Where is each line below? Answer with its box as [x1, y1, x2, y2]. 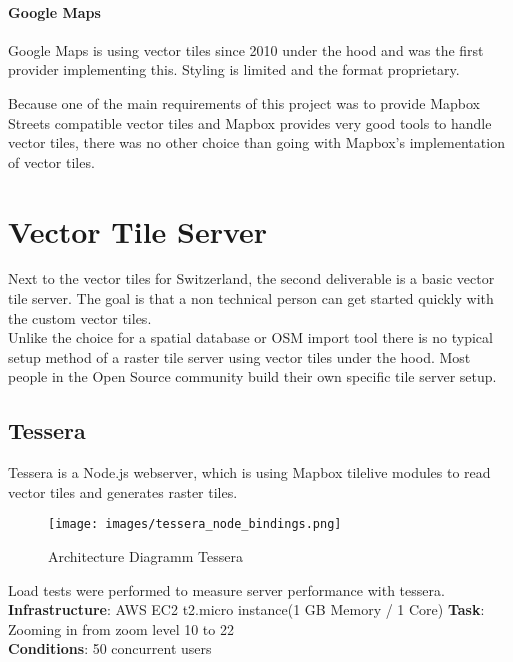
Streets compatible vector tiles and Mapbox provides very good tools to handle [8, 112, 492, 133]
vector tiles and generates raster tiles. [8, 481, 238, 502]
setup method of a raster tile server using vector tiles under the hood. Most [8, 346, 471, 367]
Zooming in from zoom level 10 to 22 [8, 618, 234, 639]
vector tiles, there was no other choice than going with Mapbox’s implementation [8, 132, 505, 153]
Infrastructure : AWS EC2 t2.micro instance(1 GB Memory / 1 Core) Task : [8, 599, 485, 620]
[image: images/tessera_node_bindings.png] [48, 517, 342, 532]
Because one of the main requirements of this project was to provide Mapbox [8, 92, 480, 113]
